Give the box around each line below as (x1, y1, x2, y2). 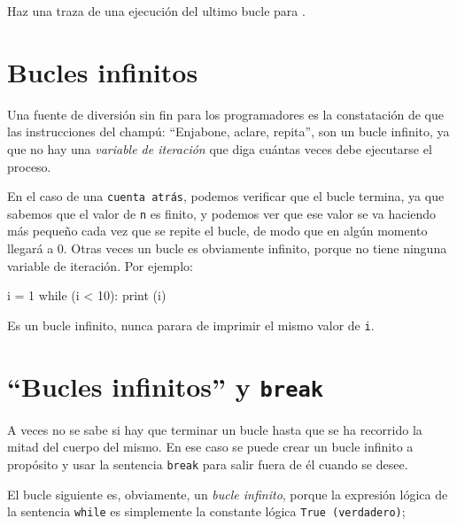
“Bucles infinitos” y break (7, 367, 324, 404)
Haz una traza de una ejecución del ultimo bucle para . (7, 2, 306, 19)
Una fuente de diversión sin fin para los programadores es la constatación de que (7, 104, 444, 123)
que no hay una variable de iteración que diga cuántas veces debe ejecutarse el (7, 139, 432, 158)
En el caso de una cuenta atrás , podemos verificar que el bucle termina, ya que (7, 187, 445, 205)
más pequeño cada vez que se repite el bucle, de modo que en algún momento (7, 221, 428, 240)
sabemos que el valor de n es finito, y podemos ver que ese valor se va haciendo (7, 204, 437, 222)
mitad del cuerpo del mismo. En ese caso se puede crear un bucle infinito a (7, 437, 414, 456)
